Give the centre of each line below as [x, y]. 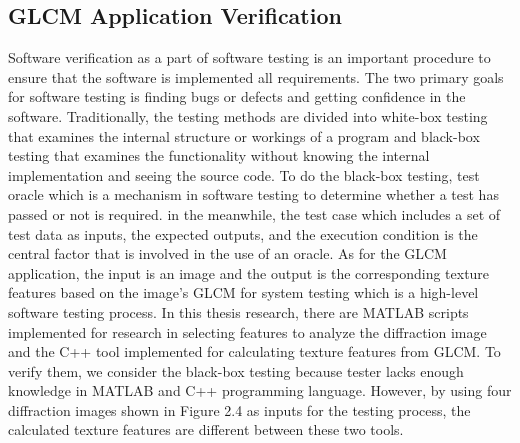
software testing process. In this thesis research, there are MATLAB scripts [238, 311]
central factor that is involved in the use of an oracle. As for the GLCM [227, 253]
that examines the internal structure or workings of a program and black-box [244, 135]
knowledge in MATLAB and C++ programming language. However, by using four [260, 390]
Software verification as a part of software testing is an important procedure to [249, 57]
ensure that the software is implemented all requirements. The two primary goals [256, 76]
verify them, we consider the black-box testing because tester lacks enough [236, 370]
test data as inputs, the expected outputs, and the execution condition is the [243, 233]
